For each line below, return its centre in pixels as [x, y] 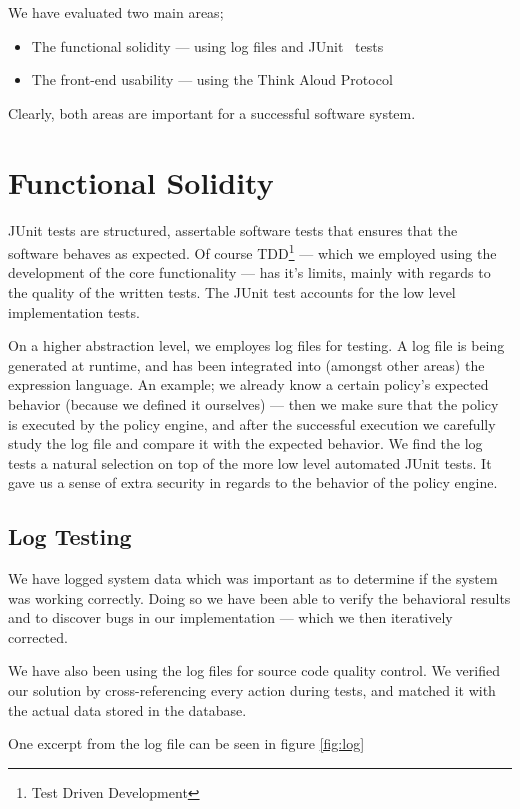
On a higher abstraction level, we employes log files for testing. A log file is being [256, 345]
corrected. [38, 636]
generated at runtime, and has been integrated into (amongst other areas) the [246, 364]
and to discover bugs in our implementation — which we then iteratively [230, 617]
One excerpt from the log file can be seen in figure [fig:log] [186, 743]
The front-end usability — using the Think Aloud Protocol [212, 79]
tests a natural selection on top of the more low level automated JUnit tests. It [250, 462]
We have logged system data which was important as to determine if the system [253, 578]
